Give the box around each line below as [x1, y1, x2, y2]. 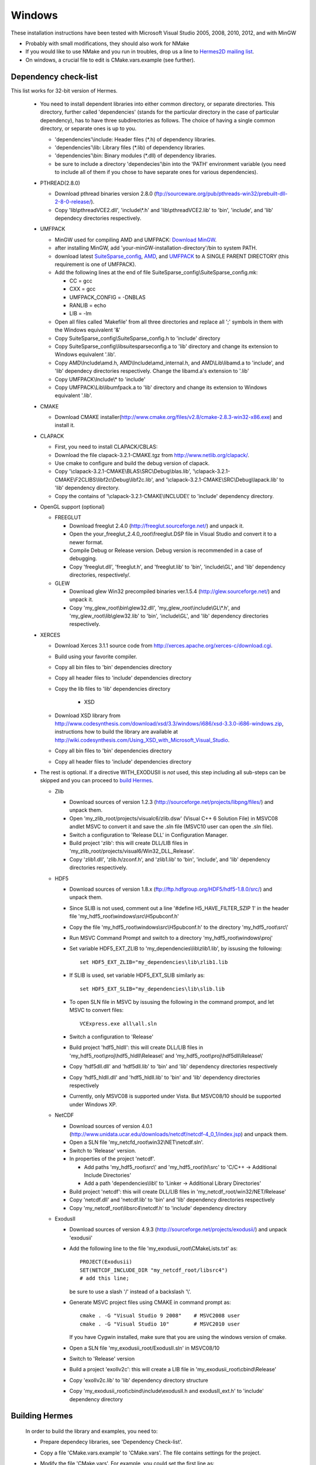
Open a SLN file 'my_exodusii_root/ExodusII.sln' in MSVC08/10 [69, 1344, 220, 1351]
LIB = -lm [69, 310, 92, 317]
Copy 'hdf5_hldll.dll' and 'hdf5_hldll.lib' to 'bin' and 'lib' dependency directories [69, 1074, 260, 1081]
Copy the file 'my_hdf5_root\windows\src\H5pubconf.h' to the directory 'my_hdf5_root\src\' [69, 924, 288, 931]
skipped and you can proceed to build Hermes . [40, 777, 154, 784]
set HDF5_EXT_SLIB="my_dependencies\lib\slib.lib [80, 985, 225, 992]
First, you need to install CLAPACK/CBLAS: [54, 443, 158, 451]
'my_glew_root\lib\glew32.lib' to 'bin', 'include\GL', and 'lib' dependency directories [69, 612, 269, 619]
